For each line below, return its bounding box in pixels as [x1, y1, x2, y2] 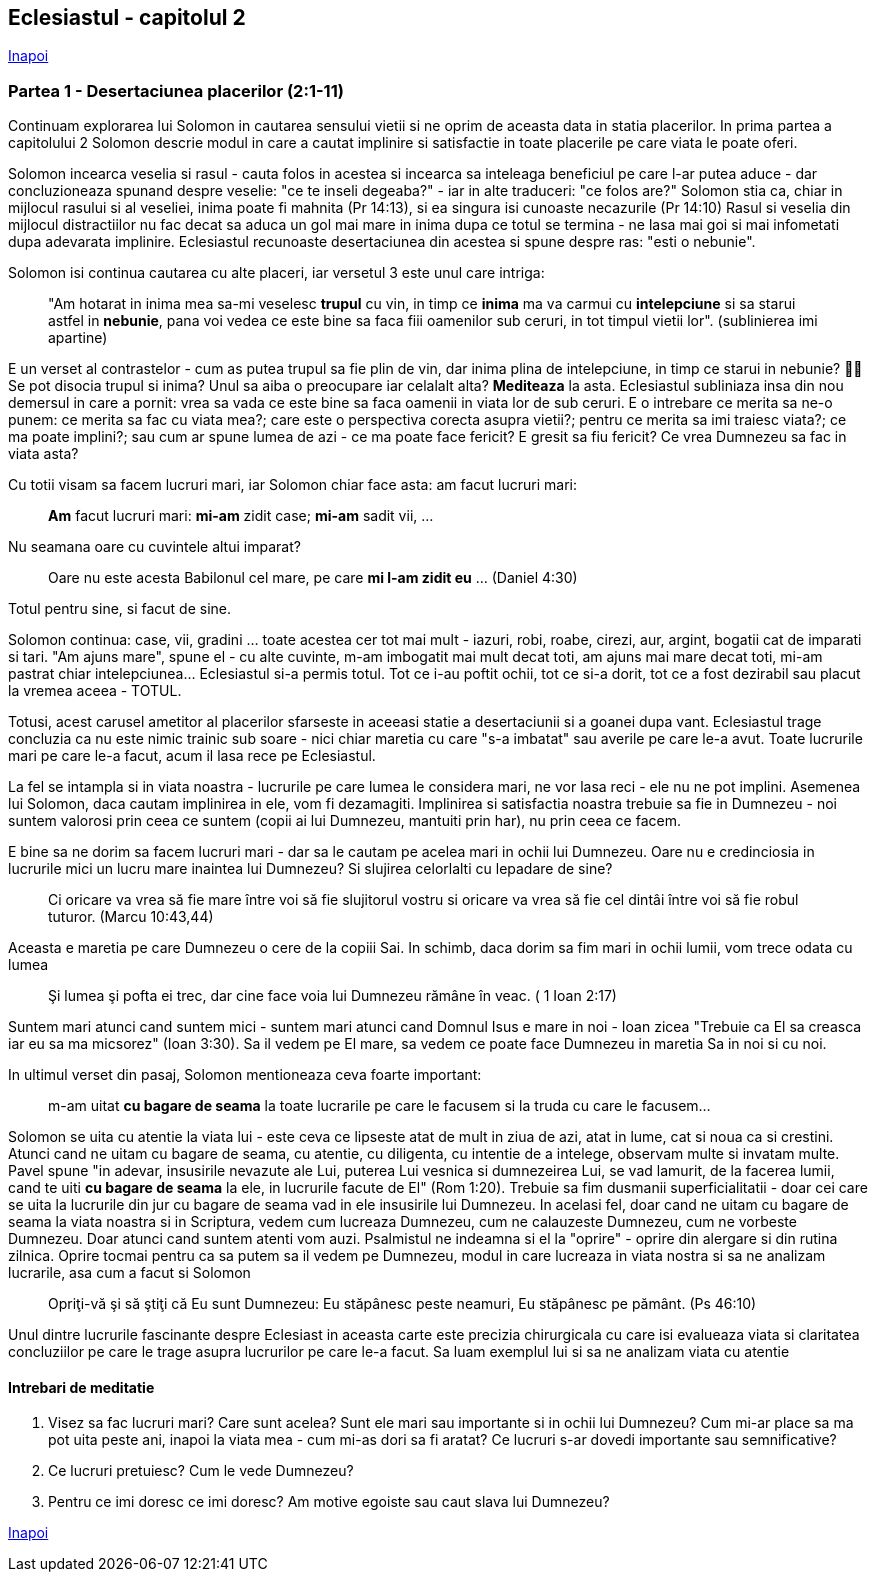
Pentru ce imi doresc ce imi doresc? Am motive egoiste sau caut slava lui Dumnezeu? [48, 1493, 610, 1511]
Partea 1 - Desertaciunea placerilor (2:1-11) [8, 80, 344, 101]
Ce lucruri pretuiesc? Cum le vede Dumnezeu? [48, 1462, 354, 1480]
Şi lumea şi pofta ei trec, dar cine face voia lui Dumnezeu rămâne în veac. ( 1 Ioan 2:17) [48, 987, 617, 1005]
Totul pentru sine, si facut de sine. [8, 600, 232, 618]
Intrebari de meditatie [8, 1378, 155, 1396]
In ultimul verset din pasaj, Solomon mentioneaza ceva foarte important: [8, 1066, 482, 1084]
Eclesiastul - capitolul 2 [8, 5, 246, 30]
